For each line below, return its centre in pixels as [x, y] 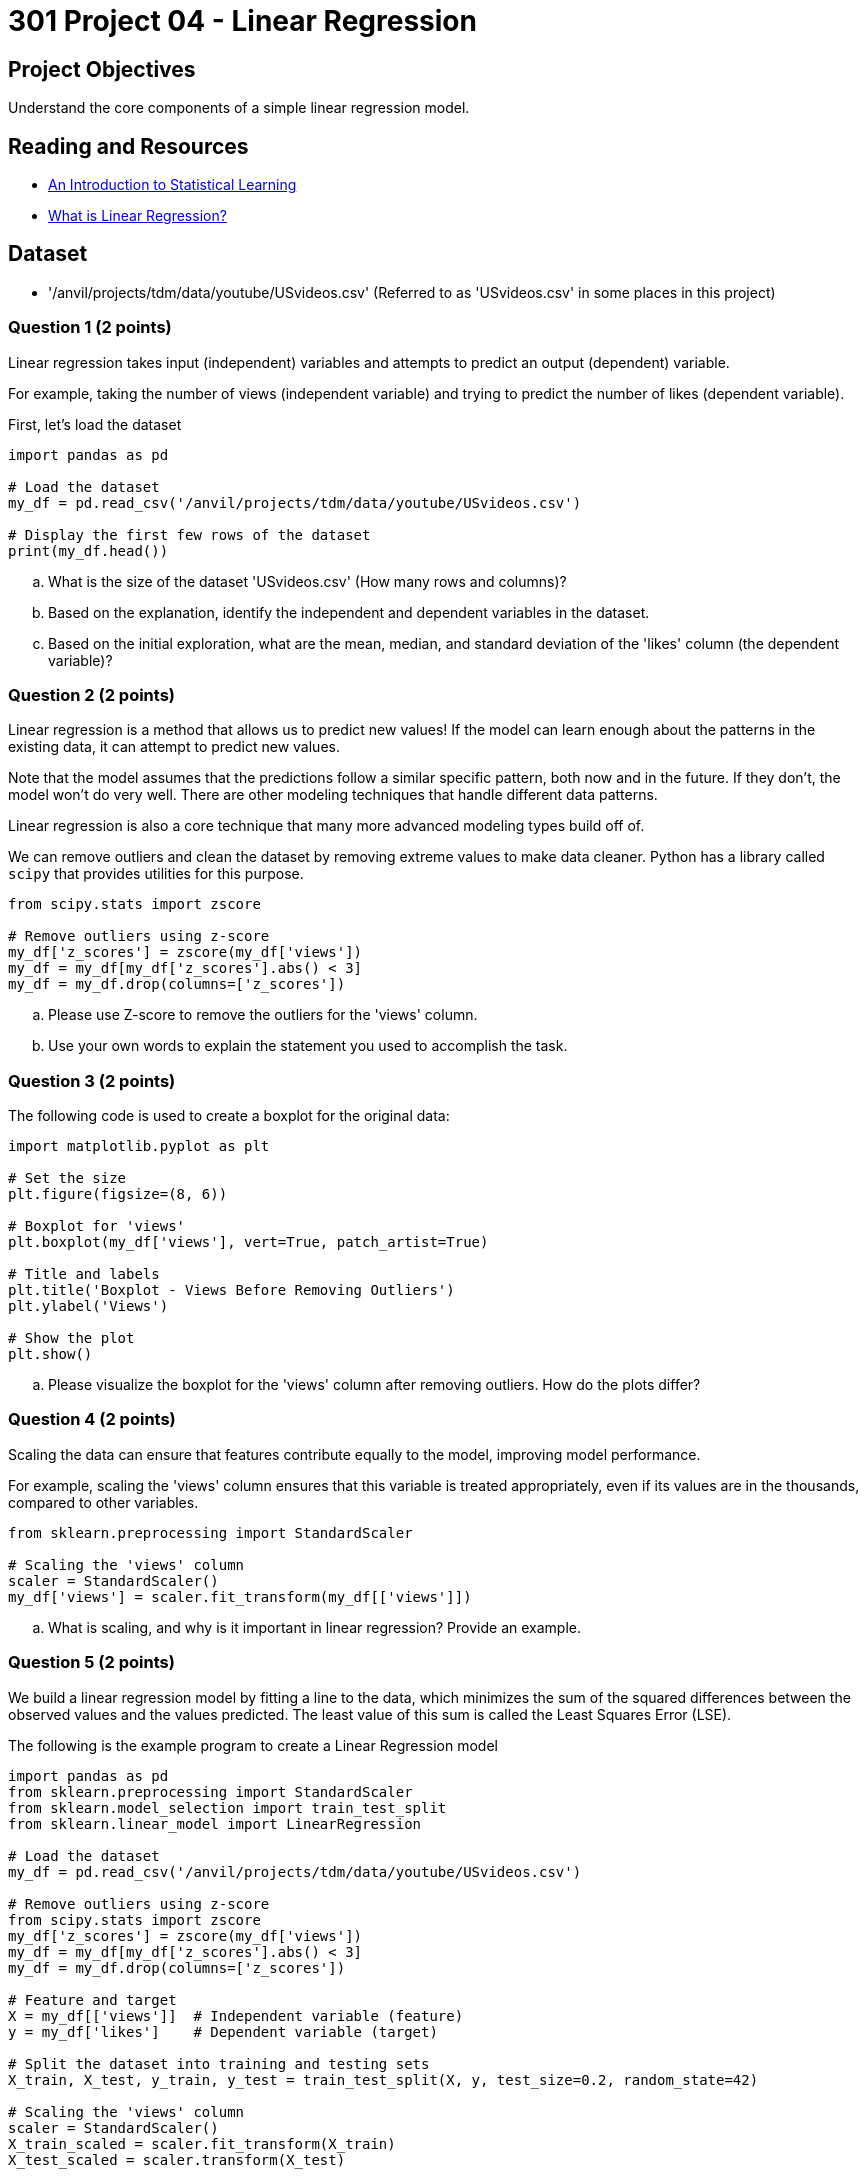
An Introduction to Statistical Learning [172, 185]
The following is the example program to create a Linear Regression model [253, 1745]
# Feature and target [92, 1999]
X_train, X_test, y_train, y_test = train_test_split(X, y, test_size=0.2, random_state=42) [383, 2079]
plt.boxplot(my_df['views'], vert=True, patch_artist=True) [248, 1242]
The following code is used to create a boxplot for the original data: [229, 1116]
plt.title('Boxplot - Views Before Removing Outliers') [231, 1290]
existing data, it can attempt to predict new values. [174, 747]
